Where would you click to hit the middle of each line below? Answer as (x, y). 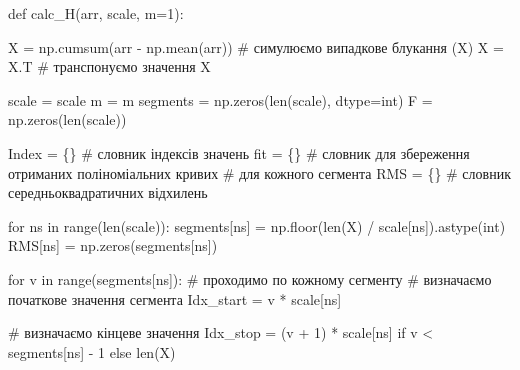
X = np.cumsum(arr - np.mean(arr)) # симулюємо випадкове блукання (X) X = (256, 46)
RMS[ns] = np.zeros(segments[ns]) (113, 245)
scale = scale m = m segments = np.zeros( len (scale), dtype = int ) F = (220, 99)
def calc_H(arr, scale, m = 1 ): (96, 13)
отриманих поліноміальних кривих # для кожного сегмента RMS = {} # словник (259, 172)
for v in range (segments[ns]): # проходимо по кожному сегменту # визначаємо (250, 278)
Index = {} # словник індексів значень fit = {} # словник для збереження (239, 152)
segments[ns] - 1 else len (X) (92, 351)
